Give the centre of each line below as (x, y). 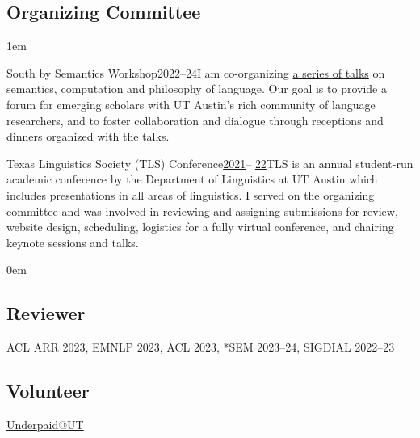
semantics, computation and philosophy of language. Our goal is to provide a (197, 88)
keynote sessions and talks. (73, 242)
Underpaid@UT (45, 424)
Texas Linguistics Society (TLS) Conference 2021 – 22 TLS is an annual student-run (210, 163)
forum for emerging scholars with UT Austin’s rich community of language (191, 104)
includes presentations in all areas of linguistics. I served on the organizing (191, 194)
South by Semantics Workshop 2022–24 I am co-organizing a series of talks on (196, 72)
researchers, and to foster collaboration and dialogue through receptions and (195, 120)
